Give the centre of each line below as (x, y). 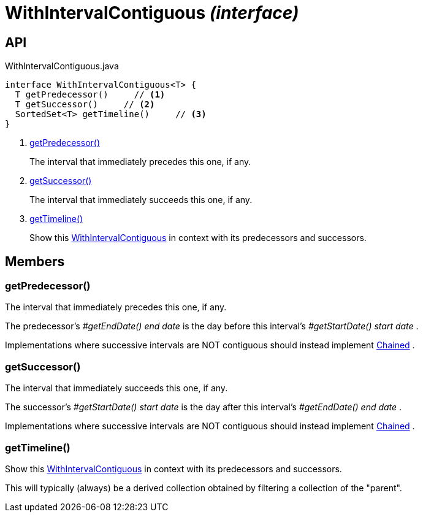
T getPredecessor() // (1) (90, 95)
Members (35, 261)
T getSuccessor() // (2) (85, 105)
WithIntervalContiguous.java (62, 66)
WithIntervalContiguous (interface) (152, 13)
